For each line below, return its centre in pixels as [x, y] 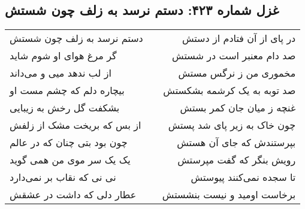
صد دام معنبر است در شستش [234, 56]
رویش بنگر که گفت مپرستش [237, 160]
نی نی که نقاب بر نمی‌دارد [63, 177]
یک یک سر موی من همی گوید [70, 160]
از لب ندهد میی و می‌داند [61, 73]
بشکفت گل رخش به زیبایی [65, 108]
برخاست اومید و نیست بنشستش [229, 195]
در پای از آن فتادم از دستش [239, 38]
